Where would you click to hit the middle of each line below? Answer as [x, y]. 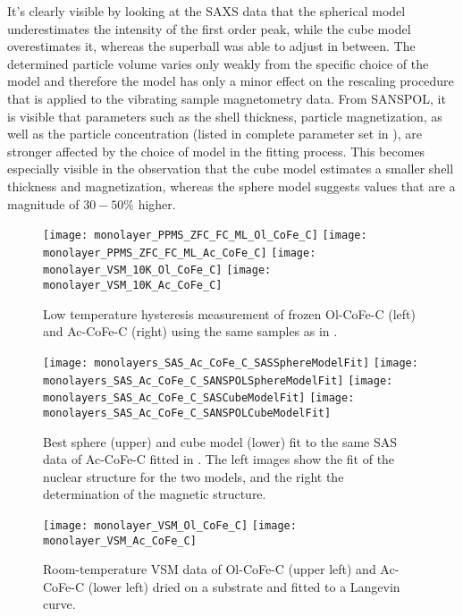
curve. [59, 604]
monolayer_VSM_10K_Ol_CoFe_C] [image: [157, 270]
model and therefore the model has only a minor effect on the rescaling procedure [231, 81]
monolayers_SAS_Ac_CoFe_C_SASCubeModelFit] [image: [199, 398]
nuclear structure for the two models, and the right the [194, 476]
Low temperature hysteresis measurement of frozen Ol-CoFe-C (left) [229, 313]
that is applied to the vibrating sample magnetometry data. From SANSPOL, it [227, 98]
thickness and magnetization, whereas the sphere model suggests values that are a [231, 186]
